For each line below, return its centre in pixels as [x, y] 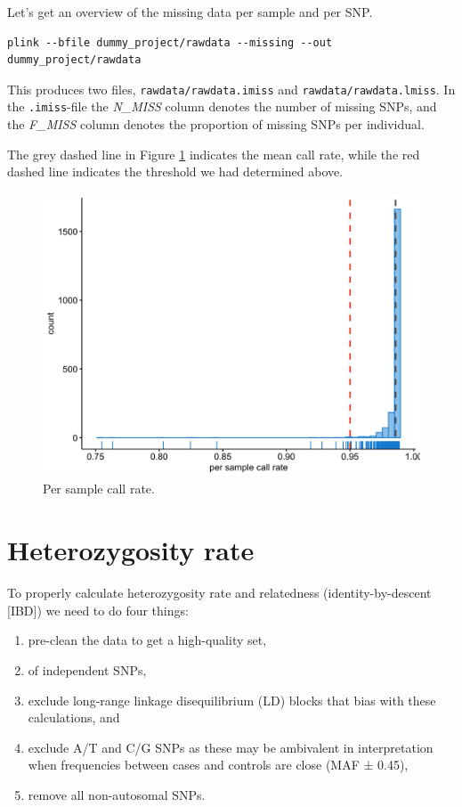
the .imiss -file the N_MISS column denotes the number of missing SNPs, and [222, 106]
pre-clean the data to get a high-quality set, [147, 640]
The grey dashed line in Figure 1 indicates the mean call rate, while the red [214, 154]
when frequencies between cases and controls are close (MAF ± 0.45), [218, 765]
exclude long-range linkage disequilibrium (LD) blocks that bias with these [232, 700]
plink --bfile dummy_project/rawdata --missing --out [170, 42]
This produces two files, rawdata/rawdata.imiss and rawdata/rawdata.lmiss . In [231, 89]
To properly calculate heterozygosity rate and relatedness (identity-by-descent [219, 593]
